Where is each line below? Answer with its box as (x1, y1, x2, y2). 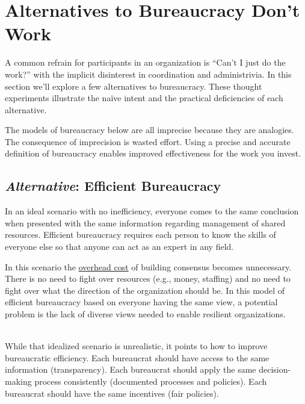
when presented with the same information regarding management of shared (5, 216, 286, 229)
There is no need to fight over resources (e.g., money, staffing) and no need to (5, 272, 291, 285)
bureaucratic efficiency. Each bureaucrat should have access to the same (5, 351, 270, 364)
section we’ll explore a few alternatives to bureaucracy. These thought (5, 79, 262, 92)
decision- (259, 363, 291, 376)
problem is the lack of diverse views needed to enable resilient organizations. (5, 308, 286, 320)
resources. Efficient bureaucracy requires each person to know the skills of (5, 228, 276, 241)
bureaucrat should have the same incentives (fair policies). (5, 387, 219, 399)
